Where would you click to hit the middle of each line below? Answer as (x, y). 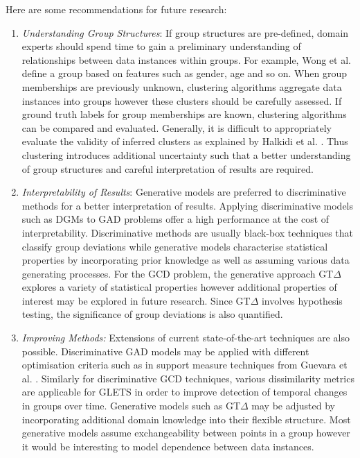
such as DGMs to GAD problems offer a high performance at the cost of (175, 219)
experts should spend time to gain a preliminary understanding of (161, 46)
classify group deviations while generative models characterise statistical (175, 246)
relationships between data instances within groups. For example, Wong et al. (186, 59)
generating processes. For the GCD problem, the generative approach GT (178, 273)
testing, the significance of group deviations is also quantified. (152, 314)
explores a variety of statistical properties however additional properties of (179, 287)
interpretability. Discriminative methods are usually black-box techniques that (188, 232)
